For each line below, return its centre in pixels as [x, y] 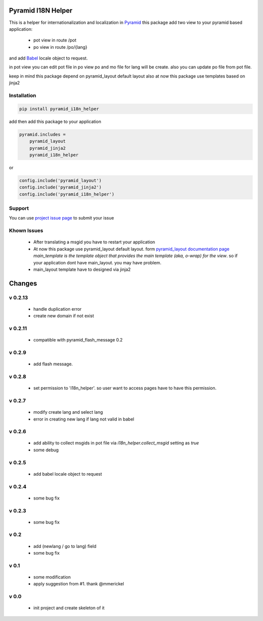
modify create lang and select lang [68, 412]
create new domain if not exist [64, 316]
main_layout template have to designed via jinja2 [82, 269]
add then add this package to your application [55, 121]
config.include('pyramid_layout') [60, 180]
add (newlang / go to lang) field [65, 546]
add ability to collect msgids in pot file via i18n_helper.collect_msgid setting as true [116, 443]
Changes [23, 283]
